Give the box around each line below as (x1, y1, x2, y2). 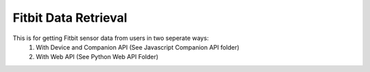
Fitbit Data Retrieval (12, 10, 127, 25)
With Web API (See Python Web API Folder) (36, 53, 159, 61)
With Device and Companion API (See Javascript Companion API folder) (36, 43, 240, 51)
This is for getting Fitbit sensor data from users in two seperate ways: (12, 34, 209, 42)
